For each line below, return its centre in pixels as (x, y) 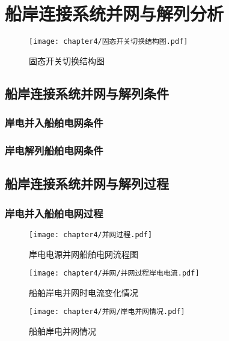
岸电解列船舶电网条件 (54, 150)
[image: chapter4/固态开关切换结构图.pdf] (108, 42)
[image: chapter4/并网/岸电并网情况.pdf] (107, 312)
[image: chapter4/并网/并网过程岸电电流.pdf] (114, 273)
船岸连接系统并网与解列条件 (87, 93)
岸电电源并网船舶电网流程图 (84, 254)
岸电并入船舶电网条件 (54, 123)
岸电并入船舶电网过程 (54, 213)
